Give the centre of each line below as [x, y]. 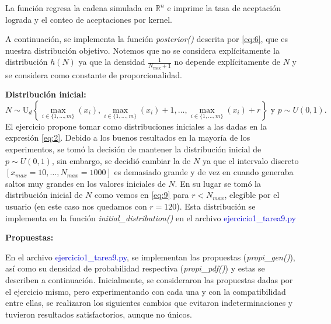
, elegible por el [252, 195]
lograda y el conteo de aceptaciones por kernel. [89, 19]
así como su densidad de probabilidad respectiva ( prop [102, 268]
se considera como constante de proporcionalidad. [94, 74]
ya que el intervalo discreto [250, 160]
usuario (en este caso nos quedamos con [76, 206]
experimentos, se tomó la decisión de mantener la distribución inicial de [133, 149]
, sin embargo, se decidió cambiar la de [121, 160]
